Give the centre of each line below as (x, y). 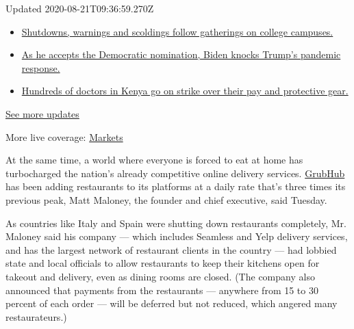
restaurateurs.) (36, 316)
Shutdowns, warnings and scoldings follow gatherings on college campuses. (177, 31)
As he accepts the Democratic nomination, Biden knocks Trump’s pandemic (181, 54)
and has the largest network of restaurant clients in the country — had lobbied (171, 249)
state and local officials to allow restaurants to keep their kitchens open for (163, 263)
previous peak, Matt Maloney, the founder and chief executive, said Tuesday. (166, 199)
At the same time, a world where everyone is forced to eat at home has (154, 160)
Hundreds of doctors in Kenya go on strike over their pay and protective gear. (185, 91)
